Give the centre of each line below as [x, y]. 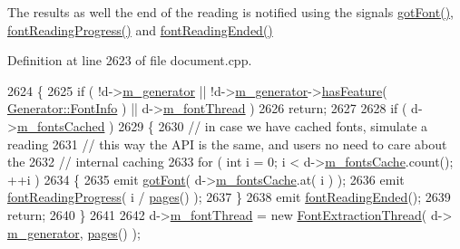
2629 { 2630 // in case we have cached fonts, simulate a [273, 125]
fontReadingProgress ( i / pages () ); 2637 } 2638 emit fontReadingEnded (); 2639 [229, 197]
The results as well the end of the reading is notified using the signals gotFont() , [230, 12]
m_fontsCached [61, 125]
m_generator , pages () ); [74, 232]
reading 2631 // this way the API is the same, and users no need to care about [227, 144]
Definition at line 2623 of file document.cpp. [130, 60]
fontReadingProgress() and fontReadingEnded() [140, 29]
